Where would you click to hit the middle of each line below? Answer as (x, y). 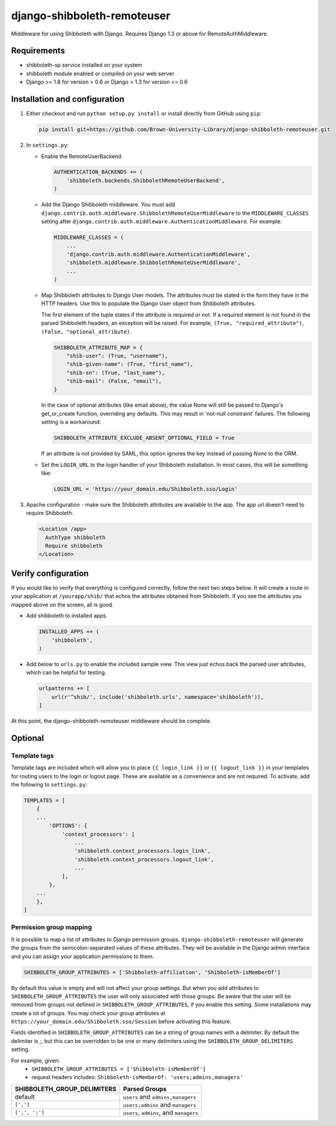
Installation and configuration (68, 99)
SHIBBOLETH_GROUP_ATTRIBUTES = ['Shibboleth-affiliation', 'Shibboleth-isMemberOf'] (152, 972)
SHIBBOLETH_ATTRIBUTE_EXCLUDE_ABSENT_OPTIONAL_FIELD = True (144, 438)
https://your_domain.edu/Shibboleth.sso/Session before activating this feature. (121, 1022)
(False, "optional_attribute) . (87, 332)
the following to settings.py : (49, 784)
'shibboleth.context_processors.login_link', (142, 851)
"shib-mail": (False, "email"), (114, 381)
